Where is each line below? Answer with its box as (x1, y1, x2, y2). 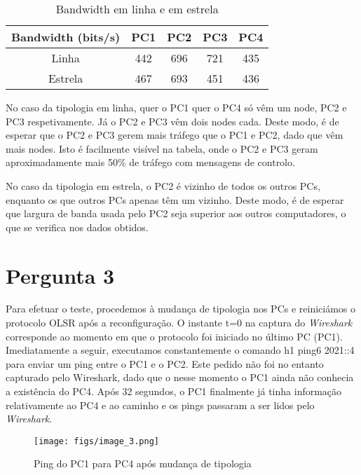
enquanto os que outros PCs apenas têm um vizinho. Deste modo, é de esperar (6, 192, 344, 207)
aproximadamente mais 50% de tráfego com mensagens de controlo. (6, 155, 295, 170)
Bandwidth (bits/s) (11, 29, 121, 45)
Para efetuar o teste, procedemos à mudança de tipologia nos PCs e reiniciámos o (6, 301, 356, 316)
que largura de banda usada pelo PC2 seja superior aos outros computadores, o (6, 206, 346, 221)
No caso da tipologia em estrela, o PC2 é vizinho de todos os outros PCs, (6, 178, 320, 193)
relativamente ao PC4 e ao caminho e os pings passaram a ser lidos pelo (6, 397, 315, 412)
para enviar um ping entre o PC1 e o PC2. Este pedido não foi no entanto (6, 356, 324, 371)
